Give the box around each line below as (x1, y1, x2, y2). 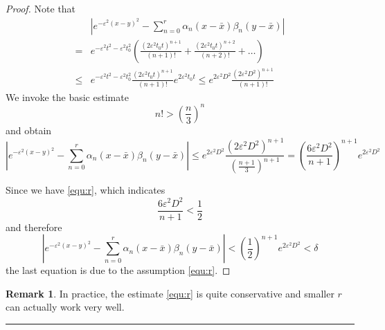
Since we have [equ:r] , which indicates (6, 183, 165, 197)
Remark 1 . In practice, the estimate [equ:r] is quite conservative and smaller (6, 286, 334, 300)
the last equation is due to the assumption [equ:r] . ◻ (6, 263, 231, 277)
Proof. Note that (6, 1, 76, 15)
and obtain (6, 122, 52, 137)
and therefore (6, 219, 62, 234)
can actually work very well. (6, 300, 125, 314)
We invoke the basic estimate (6, 89, 129, 104)
